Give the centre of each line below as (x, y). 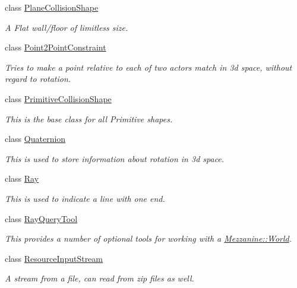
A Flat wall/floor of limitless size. (67, 27)
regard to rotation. (38, 79)
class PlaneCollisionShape (52, 7)
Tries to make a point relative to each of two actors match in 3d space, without (148, 67)
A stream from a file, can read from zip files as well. (99, 278)
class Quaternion (35, 139)
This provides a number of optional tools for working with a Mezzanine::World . (148, 238)
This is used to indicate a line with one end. (85, 198)
